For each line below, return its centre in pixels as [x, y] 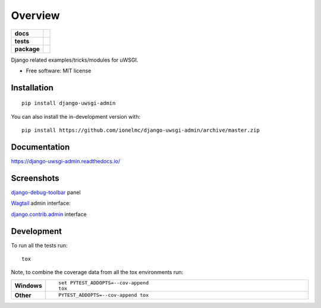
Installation [32, 88]
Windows [28, 285]
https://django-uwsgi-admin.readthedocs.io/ [66, 161]
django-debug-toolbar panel [46, 192]
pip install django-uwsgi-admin [69, 103]
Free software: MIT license [59, 71]
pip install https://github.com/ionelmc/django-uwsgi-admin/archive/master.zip [141, 130]
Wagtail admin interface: [41, 203]
